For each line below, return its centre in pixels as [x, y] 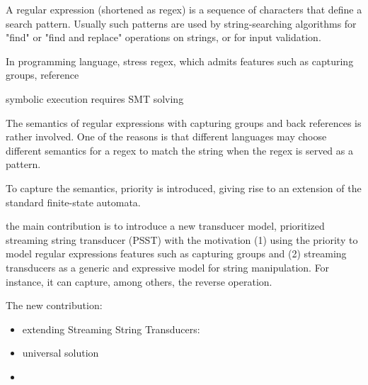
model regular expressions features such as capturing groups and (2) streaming [176, 253]
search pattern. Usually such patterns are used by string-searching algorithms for [181, 23]
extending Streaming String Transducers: [111, 329]
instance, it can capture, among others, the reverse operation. [139, 281]
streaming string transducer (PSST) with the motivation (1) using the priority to [182, 239]
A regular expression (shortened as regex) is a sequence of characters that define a [184, 9]
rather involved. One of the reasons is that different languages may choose [166, 136]
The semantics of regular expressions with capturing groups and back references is [184, 122]
